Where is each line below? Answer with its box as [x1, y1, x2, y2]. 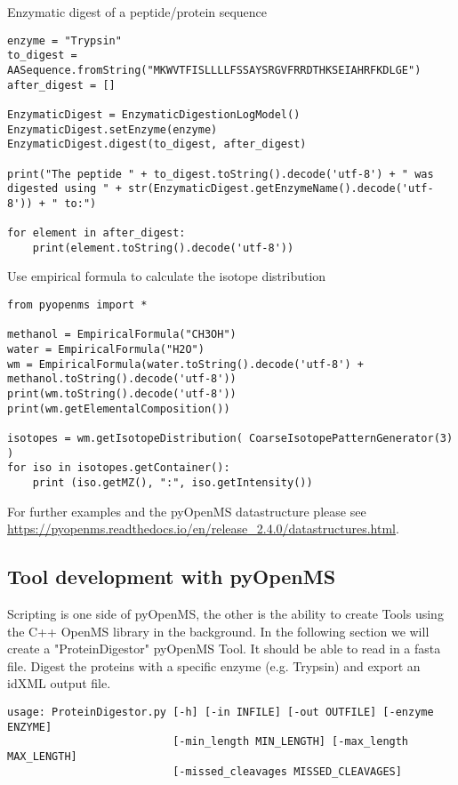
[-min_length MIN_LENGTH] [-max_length [173, 735, 409, 749]
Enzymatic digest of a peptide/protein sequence [7, 3, 268, 20]
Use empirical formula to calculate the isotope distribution [7, 267, 326, 285]
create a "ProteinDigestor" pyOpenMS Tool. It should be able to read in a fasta [7, 639, 441, 658]
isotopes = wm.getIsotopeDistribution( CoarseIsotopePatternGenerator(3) [7, 431, 454, 445]
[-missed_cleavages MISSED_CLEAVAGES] [173, 765, 402, 778]
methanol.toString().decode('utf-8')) [7, 372, 237, 386]
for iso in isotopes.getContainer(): [7, 461, 230, 475]
